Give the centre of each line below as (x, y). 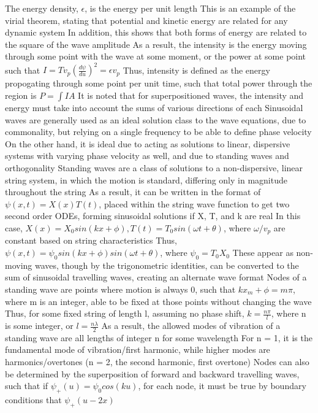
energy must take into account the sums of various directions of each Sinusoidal (154, 108)
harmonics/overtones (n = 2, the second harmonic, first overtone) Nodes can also (157, 362)
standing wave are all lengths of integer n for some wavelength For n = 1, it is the (159, 337)
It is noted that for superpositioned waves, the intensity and (191, 95)
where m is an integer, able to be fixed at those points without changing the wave (158, 301)
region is (21, 95)
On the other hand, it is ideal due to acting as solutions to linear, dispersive (148, 143)
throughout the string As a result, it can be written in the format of (133, 192)
